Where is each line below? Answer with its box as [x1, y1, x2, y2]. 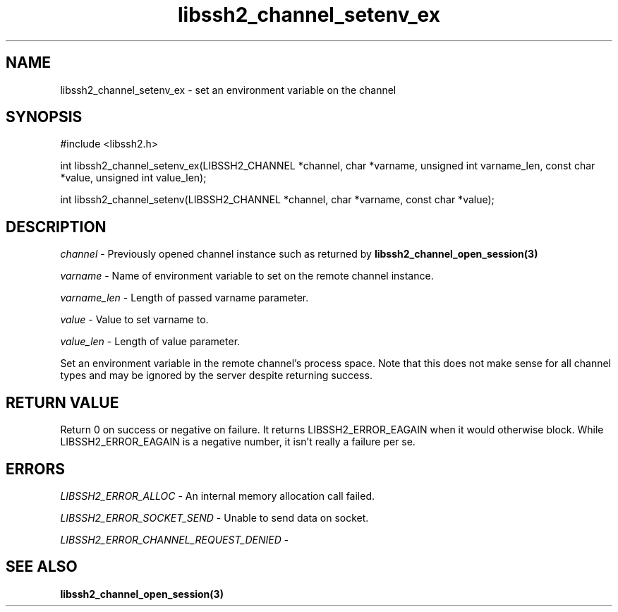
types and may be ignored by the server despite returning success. [60, 369, 372, 382]
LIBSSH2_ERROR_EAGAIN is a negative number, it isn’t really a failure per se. [60, 436, 416, 448]
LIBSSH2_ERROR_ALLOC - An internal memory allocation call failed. [60, 489, 375, 502]
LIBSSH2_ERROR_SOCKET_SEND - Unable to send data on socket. [60, 511, 369, 524]
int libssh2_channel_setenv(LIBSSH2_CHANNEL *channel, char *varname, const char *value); [60, 193, 495, 206]
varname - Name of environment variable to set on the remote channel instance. [60, 270, 434, 282]
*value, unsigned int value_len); [60, 172, 207, 184]
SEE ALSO [6, 558, 78, 576]
